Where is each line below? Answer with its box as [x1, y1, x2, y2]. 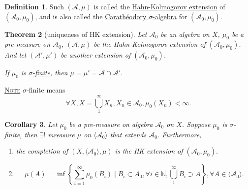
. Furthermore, [157, 129, 202, 139]
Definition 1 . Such [4, 1, 64, 11]
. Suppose [182, 119, 211, 129]
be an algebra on [160, 29, 210, 39]
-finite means [26, 85, 65, 95]
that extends [110, 129, 147, 139]
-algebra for [153, 11, 187, 21]
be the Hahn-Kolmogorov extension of [93, 39, 206, 49]
